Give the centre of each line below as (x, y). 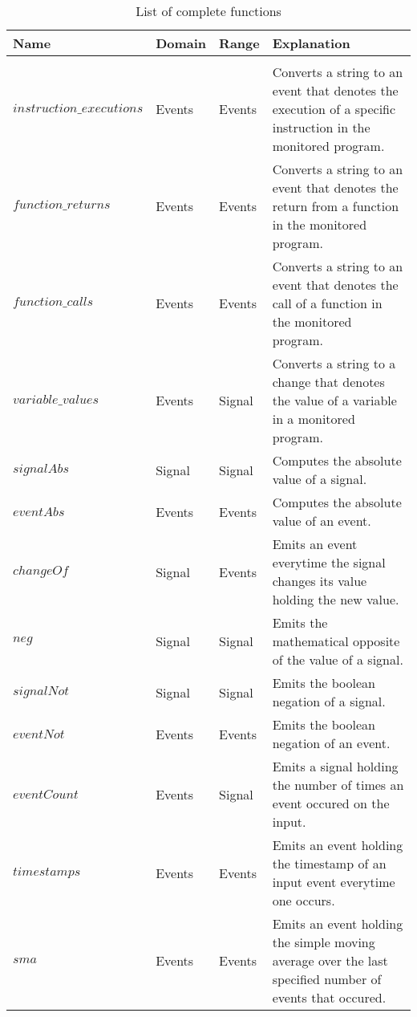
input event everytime (334, 882)
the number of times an (338, 785)
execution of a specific (334, 109)
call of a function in (327, 303)
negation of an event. (331, 743)
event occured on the (331, 803)
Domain (181, 43)
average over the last (330, 960)
